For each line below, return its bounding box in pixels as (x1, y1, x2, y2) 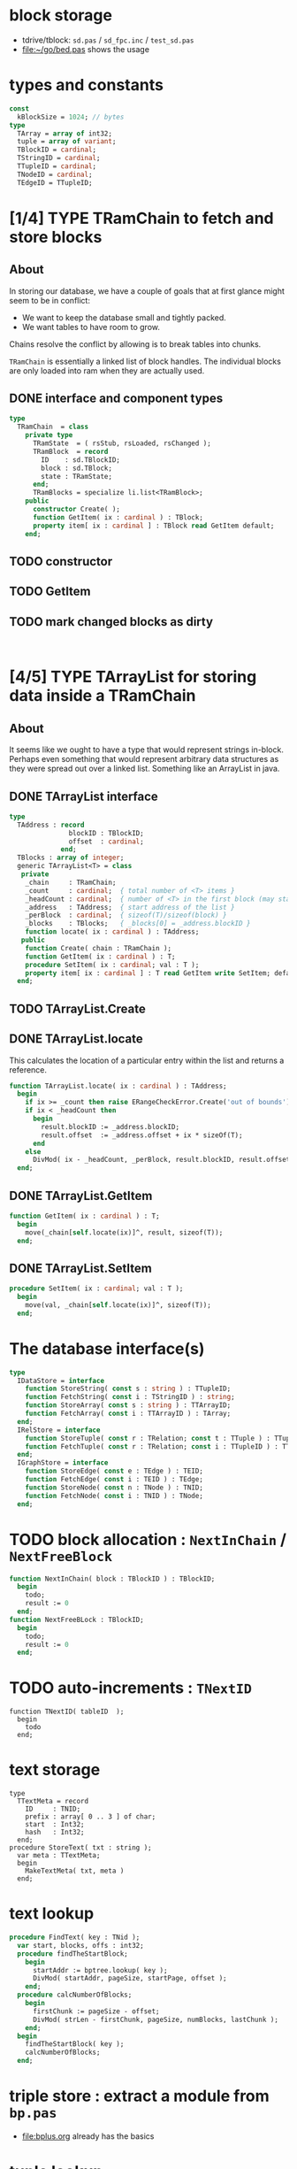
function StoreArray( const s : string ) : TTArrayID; (25, 1401, 232, 1410)
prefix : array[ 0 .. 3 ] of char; (25, 1812, 156, 1821)
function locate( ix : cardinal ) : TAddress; (25, 927, 200, 936)
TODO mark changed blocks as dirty (9, 614, 214, 629)
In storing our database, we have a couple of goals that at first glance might (9, 285, 286, 296)
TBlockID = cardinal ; (17, 145, 97, 155)
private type (25, 431, 73, 440)
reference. (9, 1064, 47, 1075)
